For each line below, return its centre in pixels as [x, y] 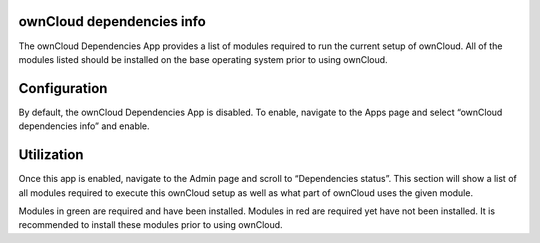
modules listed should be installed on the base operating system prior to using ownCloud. [203, 59]
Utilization [51, 155]
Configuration [63, 88]
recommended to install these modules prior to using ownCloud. [151, 225]
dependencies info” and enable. [84, 126]
